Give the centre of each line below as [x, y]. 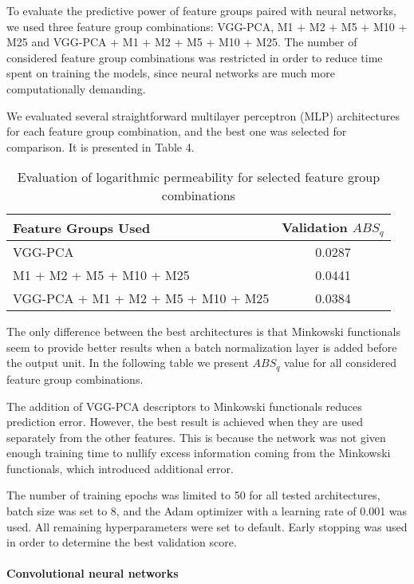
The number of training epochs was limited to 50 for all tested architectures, [193, 495]
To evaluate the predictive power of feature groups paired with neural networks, [201, 10]
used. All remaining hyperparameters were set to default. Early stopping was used [207, 526]
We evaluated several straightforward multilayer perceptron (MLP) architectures [203, 115]
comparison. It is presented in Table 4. [101, 146]
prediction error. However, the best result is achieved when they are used [185, 422]
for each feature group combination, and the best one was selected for [177, 131]
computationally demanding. [76, 88]
